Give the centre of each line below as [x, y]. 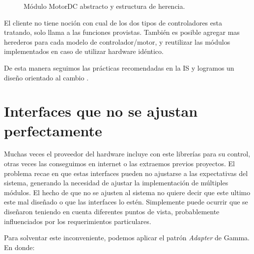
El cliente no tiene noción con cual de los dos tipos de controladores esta [113, 22]
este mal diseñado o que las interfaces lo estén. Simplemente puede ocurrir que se [126, 202]
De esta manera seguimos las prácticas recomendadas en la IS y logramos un [119, 67]
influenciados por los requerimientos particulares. [78, 221]
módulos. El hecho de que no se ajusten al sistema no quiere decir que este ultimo [127, 192]
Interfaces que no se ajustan [101, 111]
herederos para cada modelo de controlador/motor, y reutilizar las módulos [117, 41]
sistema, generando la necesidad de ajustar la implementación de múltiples [116, 183]
